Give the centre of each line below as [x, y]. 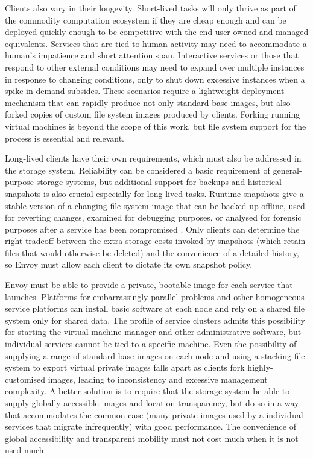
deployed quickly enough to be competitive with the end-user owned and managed [157, 32]
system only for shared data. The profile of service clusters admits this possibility [155, 320]
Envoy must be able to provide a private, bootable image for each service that [149, 285]
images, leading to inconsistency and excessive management [158, 379]
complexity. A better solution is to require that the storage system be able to [147, 391]
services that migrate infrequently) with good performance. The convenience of [150, 426]
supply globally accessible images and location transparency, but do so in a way [152, 403]
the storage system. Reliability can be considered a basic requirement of [138, 170]
